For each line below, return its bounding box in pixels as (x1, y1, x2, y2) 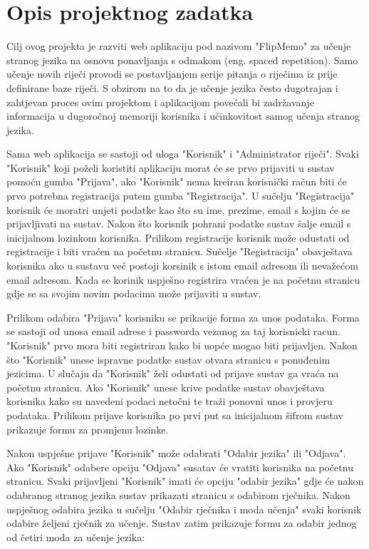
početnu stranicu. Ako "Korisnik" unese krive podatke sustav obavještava (6, 379, 325, 394)
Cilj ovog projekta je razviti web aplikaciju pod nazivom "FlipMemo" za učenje (6, 39, 351, 53)
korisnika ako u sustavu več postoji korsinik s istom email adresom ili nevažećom (6, 258, 358, 273)
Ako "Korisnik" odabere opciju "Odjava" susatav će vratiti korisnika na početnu (6, 459, 353, 474)
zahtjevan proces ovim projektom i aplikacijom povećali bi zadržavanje (6, 94, 314, 109)
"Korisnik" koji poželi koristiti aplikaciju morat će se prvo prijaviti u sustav (6, 160, 335, 175)
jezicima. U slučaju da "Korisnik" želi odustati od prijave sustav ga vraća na (6, 366, 339, 381)
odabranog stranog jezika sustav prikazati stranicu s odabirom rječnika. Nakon (6, 487, 350, 502)
